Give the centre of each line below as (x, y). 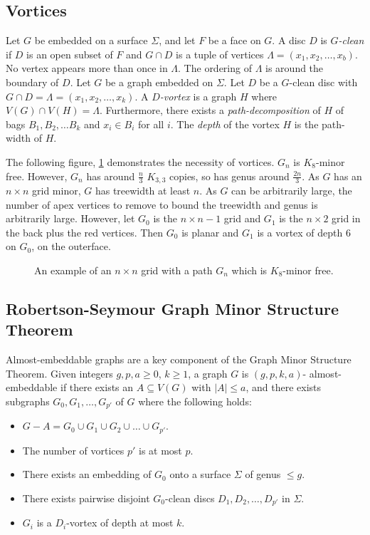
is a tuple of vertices (220, 54)
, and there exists (284, 387)
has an (348, 176)
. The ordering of (215, 68)
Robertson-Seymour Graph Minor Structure (173, 308)
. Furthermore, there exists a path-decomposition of (210, 110)
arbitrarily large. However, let (70, 218)
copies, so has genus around (229, 176)
